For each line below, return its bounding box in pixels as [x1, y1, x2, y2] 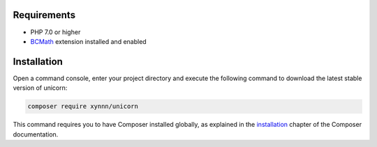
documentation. [13, 130, 59, 139]
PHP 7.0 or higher [30, 28, 81, 36]
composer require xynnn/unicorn [27, 102, 139, 111]
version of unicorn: [13, 84, 68, 92]
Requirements [13, 9, 76, 21]
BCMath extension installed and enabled [30, 37, 147, 45]
